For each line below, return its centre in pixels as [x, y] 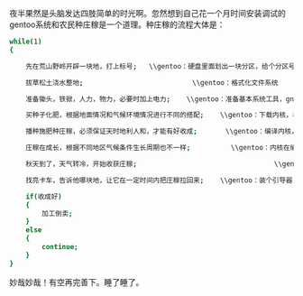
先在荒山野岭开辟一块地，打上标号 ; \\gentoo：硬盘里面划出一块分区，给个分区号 [161, 66]
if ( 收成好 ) [44, 197]
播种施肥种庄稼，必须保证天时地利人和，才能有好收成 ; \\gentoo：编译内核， [162, 132]
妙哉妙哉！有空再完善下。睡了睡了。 [77, 282]
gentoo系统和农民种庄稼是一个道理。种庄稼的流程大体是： [117, 24]
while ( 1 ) [26, 42]
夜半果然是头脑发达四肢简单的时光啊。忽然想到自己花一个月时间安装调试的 [147, 13]
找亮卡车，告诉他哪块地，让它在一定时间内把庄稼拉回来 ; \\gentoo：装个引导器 [159, 180]
